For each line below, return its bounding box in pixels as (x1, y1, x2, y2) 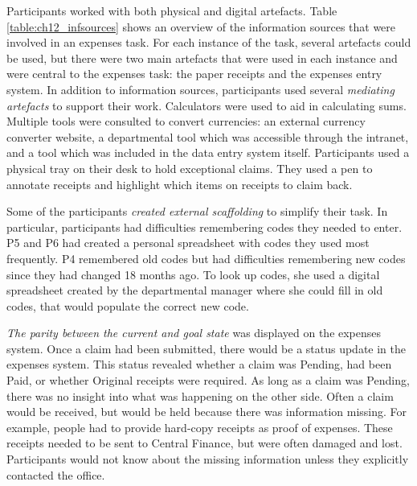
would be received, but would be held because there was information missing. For (6, 403, 407, 420)
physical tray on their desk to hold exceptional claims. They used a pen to (6, 159, 373, 176)
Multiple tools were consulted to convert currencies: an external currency (6, 113, 366, 130)
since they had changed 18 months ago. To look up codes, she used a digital (6, 266, 380, 282)
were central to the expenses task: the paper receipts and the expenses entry (6, 65, 382, 82)
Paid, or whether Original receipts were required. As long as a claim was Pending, (6, 372, 410, 389)
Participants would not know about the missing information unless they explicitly (6, 451, 409, 467)
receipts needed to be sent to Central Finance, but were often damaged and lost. (6, 435, 403, 451)
